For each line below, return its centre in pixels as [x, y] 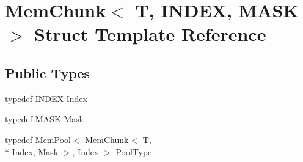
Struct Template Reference [150, 34]
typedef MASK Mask [45, 119]
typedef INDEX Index [46, 98]
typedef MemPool [38, 139]
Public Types [48, 72]
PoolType [134, 151]
